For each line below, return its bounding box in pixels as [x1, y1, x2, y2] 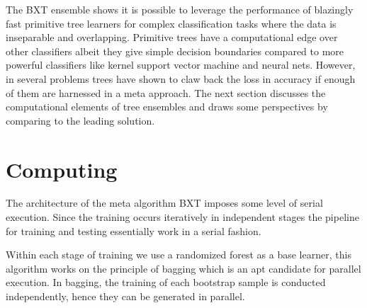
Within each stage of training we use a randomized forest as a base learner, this [6, 247, 351, 262]
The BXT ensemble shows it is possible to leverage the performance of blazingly [6, 2, 354, 16]
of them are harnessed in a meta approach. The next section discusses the [6, 85, 326, 100]
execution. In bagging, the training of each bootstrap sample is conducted [6, 275, 326, 290]
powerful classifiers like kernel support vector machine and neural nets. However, [6, 57, 356, 72]
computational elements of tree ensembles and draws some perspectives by [6, 99, 328, 114]
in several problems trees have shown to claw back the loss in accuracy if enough [6, 71, 356, 86]
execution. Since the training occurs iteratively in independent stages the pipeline [6, 210, 359, 224]
